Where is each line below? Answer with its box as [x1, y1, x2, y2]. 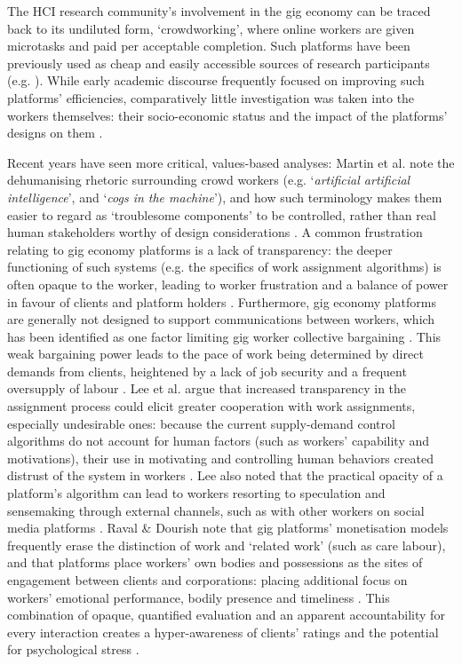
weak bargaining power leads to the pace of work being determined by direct [7, 344, 424, 363]
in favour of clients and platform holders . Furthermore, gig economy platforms [7, 292, 436, 311]
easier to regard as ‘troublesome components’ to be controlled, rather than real [7, 205, 436, 224]
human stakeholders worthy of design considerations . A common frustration [7, 223, 423, 241]
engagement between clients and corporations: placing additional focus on [7, 571, 408, 589]
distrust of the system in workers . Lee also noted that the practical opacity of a [7, 466, 443, 485]
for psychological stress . [7, 640, 139, 659]
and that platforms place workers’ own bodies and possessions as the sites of [7, 553, 423, 572]
